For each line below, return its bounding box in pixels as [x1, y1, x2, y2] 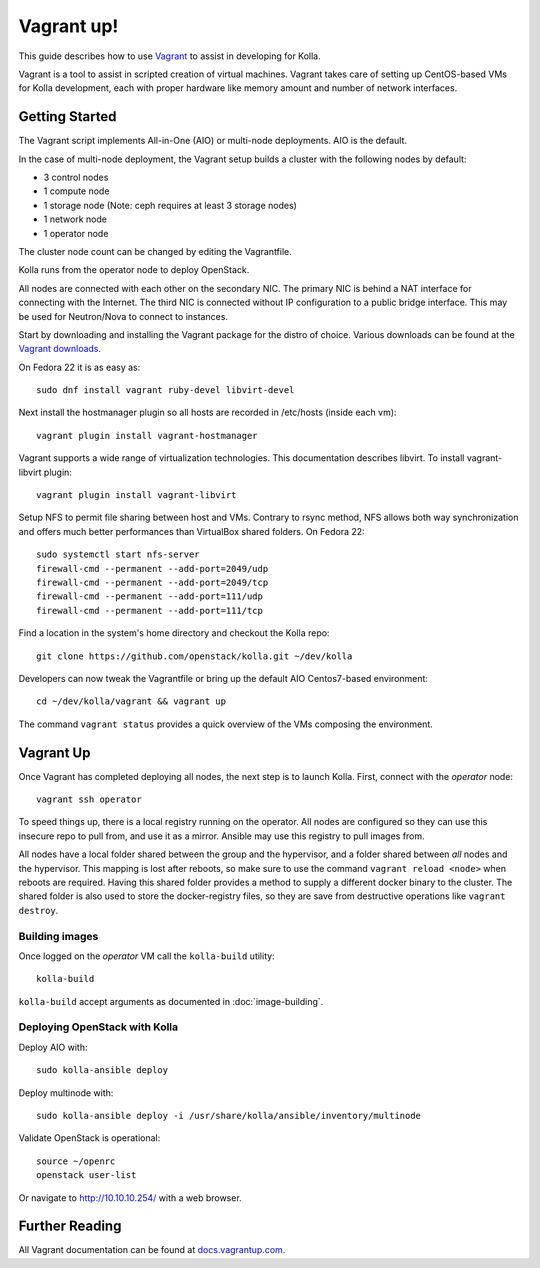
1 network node [43, 213, 107, 225]
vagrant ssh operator [36, 794, 142, 805]
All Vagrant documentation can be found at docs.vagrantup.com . [18, 1244, 286, 1256]
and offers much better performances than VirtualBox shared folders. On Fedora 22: [18, 525, 365, 537]
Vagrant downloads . [18, 343, 102, 355]
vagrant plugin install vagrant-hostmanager [36, 430, 259, 441]
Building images [18, 929, 99, 943]
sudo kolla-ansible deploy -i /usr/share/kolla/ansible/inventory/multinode [36, 1110, 422, 1121]
